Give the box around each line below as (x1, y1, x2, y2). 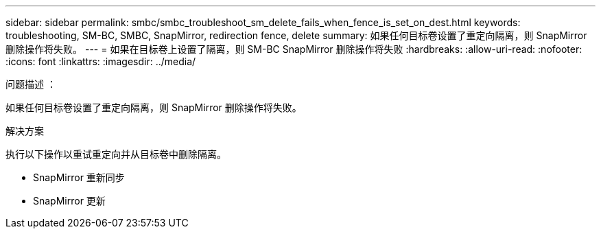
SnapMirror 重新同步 (33, 172, 125, 183)
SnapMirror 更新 (33, 195, 106, 207)
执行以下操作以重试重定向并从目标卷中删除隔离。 (5, 148, 226, 160)
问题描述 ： (5, 78, 56, 90)
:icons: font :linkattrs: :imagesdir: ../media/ (5, 56, 196, 67)
